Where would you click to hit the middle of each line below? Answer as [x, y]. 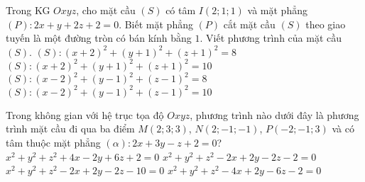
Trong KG [28, 10]
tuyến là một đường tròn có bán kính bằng [99, 38]
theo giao [326, 24]
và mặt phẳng [277, 10]
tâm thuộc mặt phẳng [53, 143]
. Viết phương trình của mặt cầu [271, 38]
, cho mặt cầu [106, 10]
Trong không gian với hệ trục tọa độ [85, 114]
